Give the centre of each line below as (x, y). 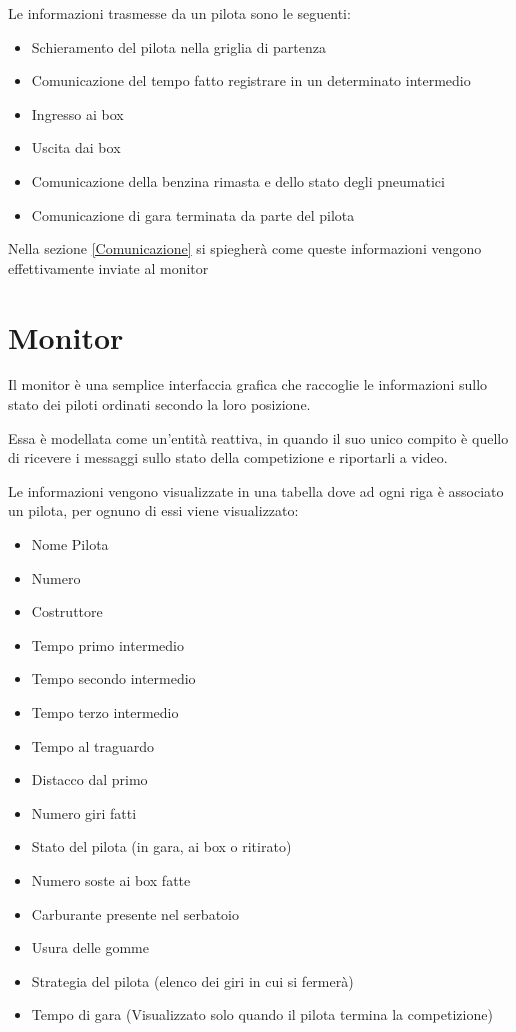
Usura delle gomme (90, 947)
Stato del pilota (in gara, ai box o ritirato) (161, 846)
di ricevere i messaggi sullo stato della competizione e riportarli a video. (228, 457)
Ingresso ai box (77, 113)
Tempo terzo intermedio (105, 712)
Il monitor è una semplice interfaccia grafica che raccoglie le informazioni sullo (248, 384)
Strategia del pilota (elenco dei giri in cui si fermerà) (192, 980)
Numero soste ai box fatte (111, 879)
